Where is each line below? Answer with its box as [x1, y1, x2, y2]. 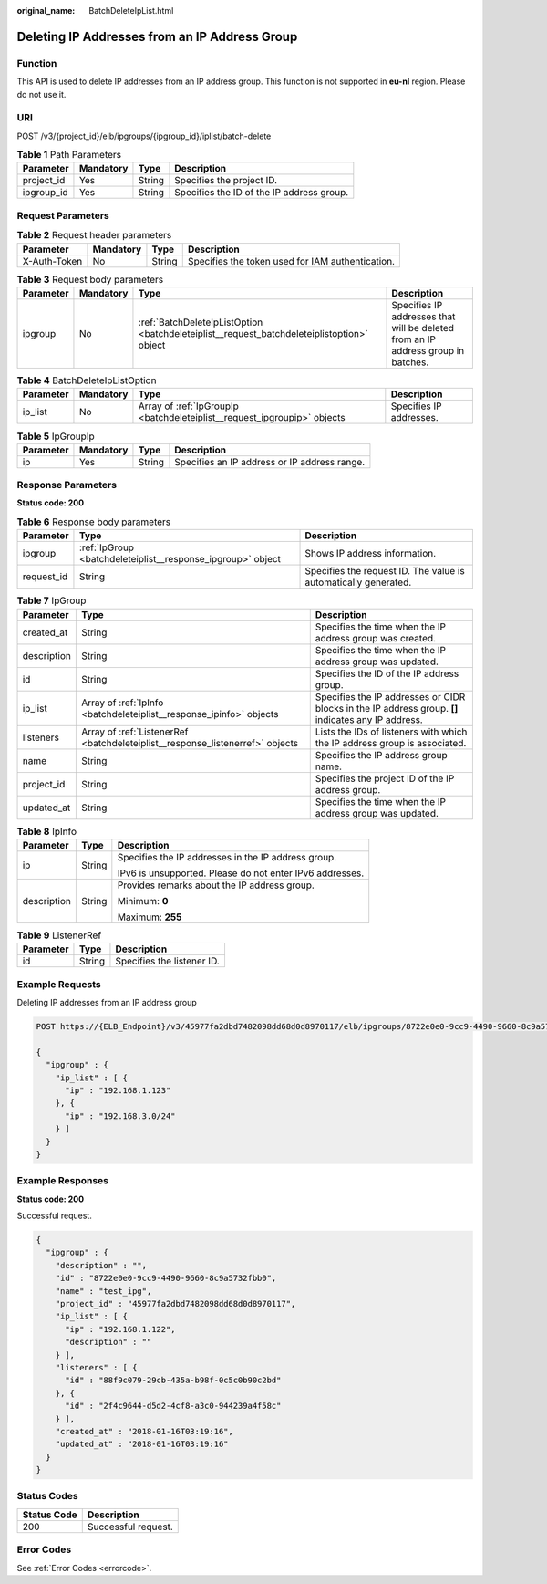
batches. [391, 356, 429, 369]
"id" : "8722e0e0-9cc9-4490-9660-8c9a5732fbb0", [55, 1273, 277, 1284]
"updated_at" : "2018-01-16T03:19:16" [55, 1439, 229, 1450]
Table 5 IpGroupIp [16, 430, 95, 443]
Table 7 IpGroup [16, 594, 87, 607]
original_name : [16, 5, 76, 16]
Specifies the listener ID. [115, 954, 221, 967]
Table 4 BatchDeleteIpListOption [16, 374, 157, 387]
